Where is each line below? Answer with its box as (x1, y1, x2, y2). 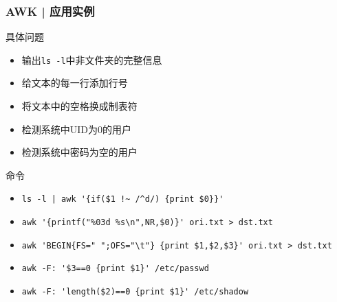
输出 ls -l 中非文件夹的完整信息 (21, 52, 162, 67)
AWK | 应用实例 (6, 2, 95, 19)
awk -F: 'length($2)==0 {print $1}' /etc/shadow (21, 287, 249, 297)
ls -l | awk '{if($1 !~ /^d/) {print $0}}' (21, 194, 224, 205)
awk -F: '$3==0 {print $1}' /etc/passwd (21, 264, 209, 274)
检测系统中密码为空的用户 (21, 145, 138, 159)
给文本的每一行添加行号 (21, 75, 128, 90)
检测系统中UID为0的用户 (21, 121, 132, 136)
